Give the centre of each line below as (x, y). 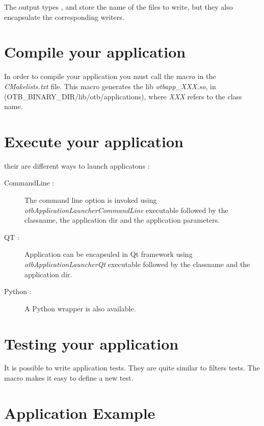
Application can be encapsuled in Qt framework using (109, 254)
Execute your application (94, 141)
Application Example (80, 412)
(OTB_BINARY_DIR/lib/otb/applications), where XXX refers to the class (123, 96)
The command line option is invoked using (91, 200)
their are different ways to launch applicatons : (77, 165)
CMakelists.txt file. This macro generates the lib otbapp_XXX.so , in (110, 86)
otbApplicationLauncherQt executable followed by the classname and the (137, 264)
